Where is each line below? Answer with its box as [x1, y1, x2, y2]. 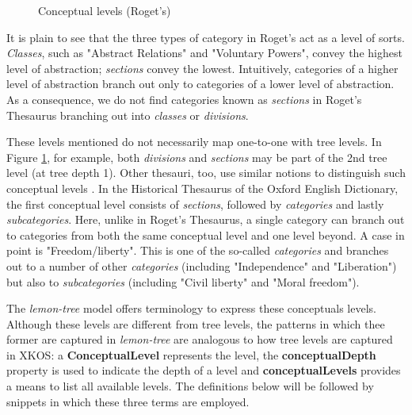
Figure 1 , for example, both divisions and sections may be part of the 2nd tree [6, 148, 387, 165]
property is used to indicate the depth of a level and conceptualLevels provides [6, 362, 401, 378]
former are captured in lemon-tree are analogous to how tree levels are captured [6, 331, 393, 348]
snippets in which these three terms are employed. [6, 393, 250, 409]
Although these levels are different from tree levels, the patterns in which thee [6, 315, 385, 332]
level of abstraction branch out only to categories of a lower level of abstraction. [6, 75, 395, 92]
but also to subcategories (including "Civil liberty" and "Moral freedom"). [6, 273, 360, 290]
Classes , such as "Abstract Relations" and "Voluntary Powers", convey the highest [6, 44, 402, 61]
